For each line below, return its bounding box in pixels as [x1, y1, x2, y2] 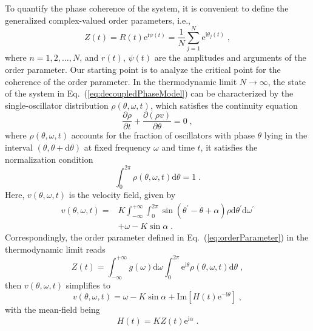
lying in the [264, 129, 308, 142]
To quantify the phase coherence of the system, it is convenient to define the [5, 2, 289, 14]
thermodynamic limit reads [5, 242, 106, 255]
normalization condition [5, 152, 93, 165]
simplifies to [66, 278, 110, 291]
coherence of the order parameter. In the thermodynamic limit [5, 75, 237, 87]
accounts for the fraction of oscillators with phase [71, 129, 255, 142]
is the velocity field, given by [69, 188, 176, 201]
